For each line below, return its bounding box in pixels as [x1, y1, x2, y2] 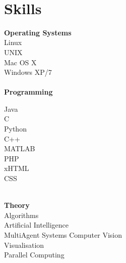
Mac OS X [4, 57, 37, 67]
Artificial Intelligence [4, 220, 69, 230]
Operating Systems [4, 27, 72, 37]
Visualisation [4, 239, 44, 250]
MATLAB [4, 143, 35, 154]
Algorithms [4, 209, 39, 220]
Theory [4, 200, 30, 210]
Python [4, 123, 27, 134]
